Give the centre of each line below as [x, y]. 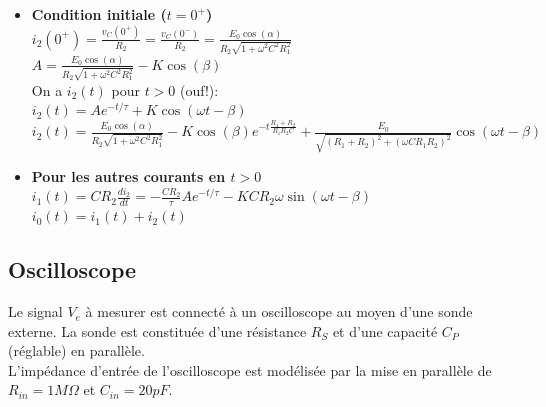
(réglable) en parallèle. [76, 350]
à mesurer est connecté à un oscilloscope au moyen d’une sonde [279, 311]
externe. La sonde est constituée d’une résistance [157, 330]
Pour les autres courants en [128, 175]
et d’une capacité [385, 330]
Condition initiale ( [99, 14]
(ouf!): [199, 89]
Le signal [35, 311]
